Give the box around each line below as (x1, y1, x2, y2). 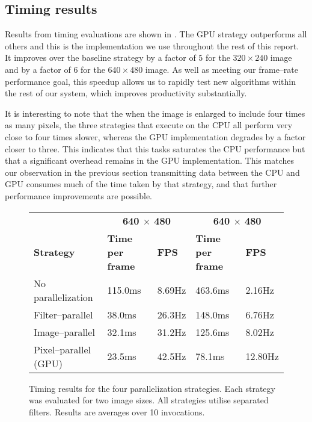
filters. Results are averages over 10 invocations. (29, 405, 205, 418)
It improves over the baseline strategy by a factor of (5, 51, 196, 64)
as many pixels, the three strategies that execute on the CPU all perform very (5, 119, 293, 131)
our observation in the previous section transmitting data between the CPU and (5, 166, 300, 178)
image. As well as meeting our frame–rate (145, 63, 299, 75)
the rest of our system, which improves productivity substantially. (5, 87, 247, 99)
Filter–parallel (34, 307, 93, 321)
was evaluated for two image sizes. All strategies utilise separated (29, 394, 269, 406)
